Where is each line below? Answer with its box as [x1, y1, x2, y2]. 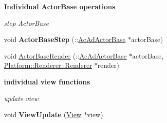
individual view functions [4, 76, 90, 86]
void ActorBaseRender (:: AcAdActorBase [4, 50, 127, 61]
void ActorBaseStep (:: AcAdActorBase [4, 34, 126, 44]
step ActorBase [4, 18, 49, 28]
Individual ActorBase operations [4, 1, 115, 11]
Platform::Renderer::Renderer [4, 60, 92, 70]
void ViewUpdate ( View [4, 109, 82, 120]
